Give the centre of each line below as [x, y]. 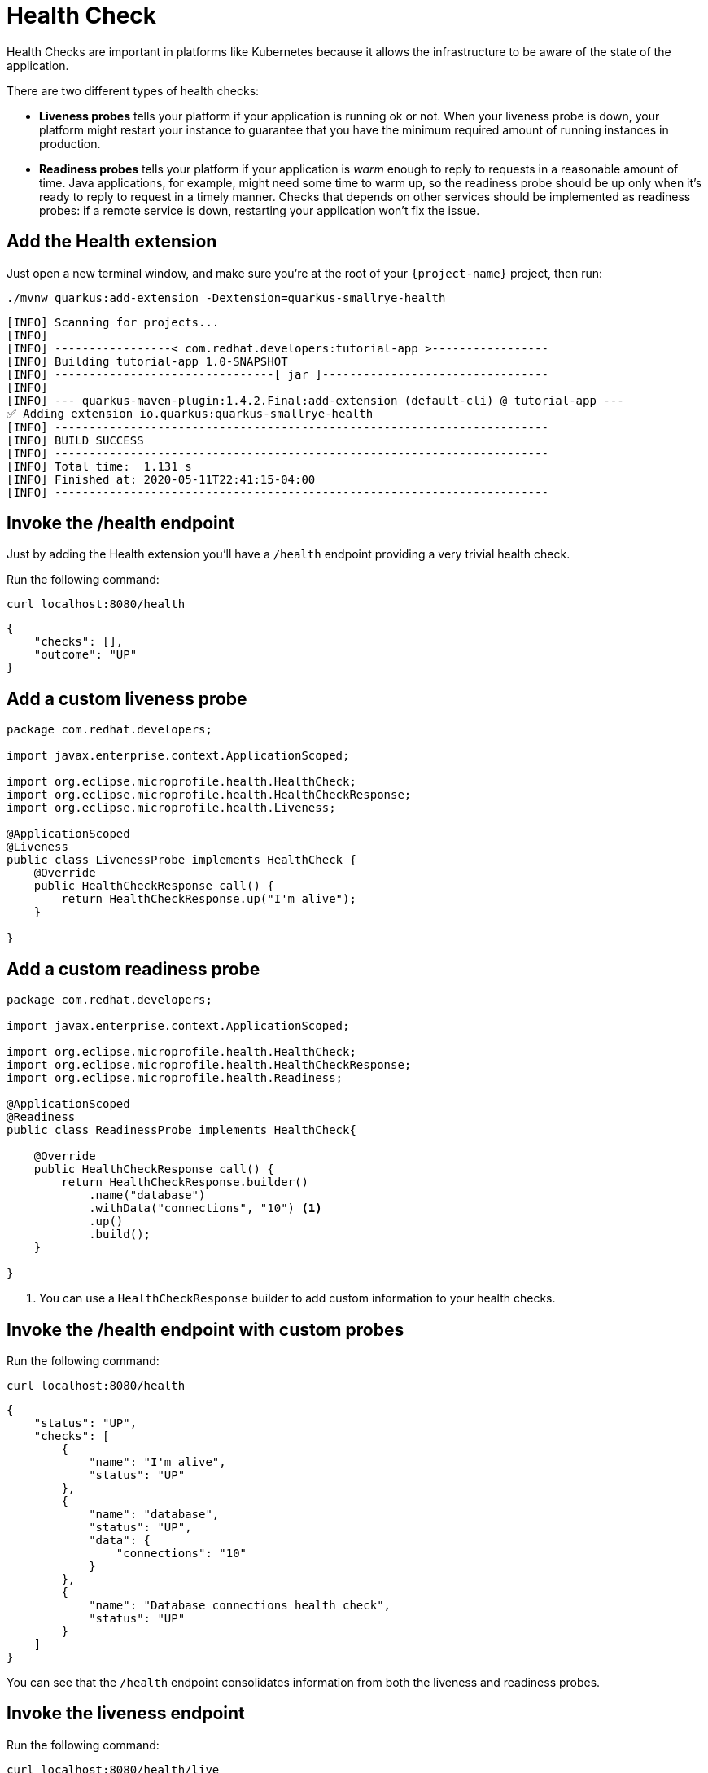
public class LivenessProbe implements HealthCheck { [181, 860]
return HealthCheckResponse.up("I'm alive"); [209, 899]
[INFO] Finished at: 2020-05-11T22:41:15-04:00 [161, 479]
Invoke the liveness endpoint [126, 1714]
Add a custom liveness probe [127, 698]
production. [70, 143]
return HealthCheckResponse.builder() [185, 1182]
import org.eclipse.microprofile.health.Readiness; [175, 1078]
